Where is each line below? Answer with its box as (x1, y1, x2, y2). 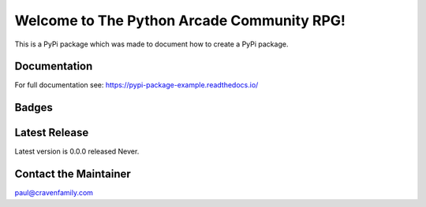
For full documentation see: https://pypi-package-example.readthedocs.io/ (14, 80, 259, 90)
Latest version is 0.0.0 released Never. (14, 146, 140, 157)
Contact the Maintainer (14, 168, 132, 181)
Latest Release (14, 126, 89, 139)
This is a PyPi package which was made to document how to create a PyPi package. (14, 39, 289, 49)
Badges (14, 101, 53, 114)
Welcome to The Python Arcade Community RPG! (14, 12, 346, 29)
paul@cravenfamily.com (14, 188, 94, 198)
